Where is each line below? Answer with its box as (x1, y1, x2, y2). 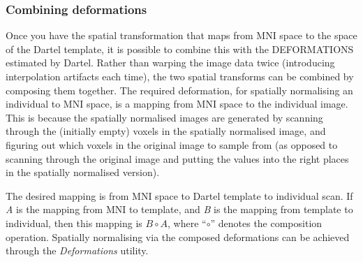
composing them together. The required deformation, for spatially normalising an (6, 82, 353, 97)
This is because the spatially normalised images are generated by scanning (6, 110, 323, 124)
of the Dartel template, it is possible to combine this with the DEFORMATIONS (6, 41, 354, 56)
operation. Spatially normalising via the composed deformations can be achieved (6, 229, 350, 244)
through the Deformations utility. (6, 243, 149, 258)
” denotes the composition (210, 215, 323, 230)
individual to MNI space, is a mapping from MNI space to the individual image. (6, 96, 348, 111)
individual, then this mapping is (6, 215, 142, 230)
